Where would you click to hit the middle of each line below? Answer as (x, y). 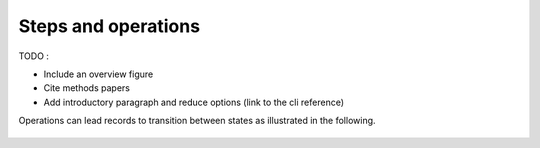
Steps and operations (109, 26)
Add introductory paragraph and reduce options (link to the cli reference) (194, 102)
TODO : (34, 56)
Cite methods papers (86, 88)
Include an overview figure (98, 74)
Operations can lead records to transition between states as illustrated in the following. (197, 121)
